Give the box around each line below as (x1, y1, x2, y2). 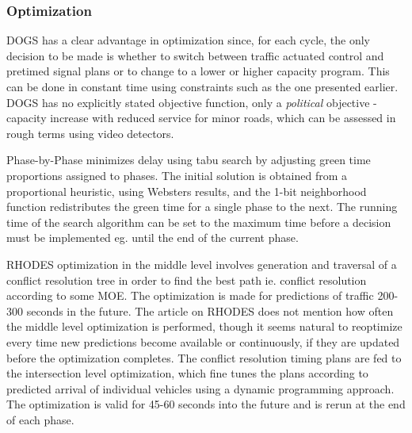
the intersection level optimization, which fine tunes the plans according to (6, 365, 368, 381)
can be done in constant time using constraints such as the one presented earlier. (6, 79, 399, 94)
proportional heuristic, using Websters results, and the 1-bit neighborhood (6, 182, 367, 199)
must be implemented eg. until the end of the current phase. (6, 229, 299, 246)
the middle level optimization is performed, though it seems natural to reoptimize (6, 318, 402, 335)
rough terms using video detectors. (6, 125, 174, 141)
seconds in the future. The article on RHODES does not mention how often (26, 302, 394, 319)
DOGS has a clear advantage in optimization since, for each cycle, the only (6, 32, 371, 48)
